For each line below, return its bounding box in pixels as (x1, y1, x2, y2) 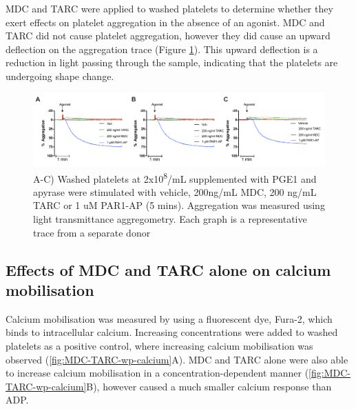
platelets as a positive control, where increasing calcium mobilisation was (6, 338, 313, 352)
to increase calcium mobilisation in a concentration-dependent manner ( (6, 366, 309, 380)
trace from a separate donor (33, 225, 151, 239)
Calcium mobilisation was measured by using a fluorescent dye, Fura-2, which (6, 311, 333, 326)
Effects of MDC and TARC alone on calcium (6, 259, 331, 280)
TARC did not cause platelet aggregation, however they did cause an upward (6, 28, 331, 43)
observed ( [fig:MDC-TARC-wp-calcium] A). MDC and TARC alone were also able (6, 352, 348, 366)
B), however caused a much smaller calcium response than (86, 379, 332, 393)
